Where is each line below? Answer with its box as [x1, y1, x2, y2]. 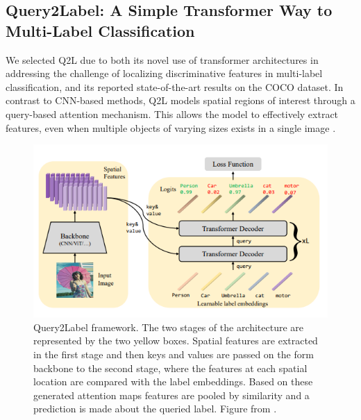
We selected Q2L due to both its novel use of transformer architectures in [6, 52, 319, 67]
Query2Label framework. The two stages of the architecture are [33, 319, 304, 334]
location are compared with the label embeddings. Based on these [33, 374, 313, 389]
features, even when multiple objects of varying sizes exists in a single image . [6, 120, 336, 135]
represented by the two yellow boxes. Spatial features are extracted [33, 333, 318, 348]
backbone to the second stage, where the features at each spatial [33, 360, 308, 375]
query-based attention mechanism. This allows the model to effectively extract [6, 106, 339, 121]
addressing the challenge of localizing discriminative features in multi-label [6, 66, 323, 81]
